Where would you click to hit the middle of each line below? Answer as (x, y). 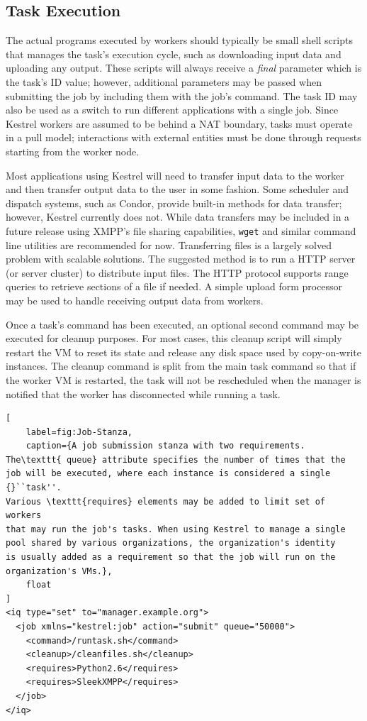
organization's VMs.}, (59, 571)
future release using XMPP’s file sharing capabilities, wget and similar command (181, 230)
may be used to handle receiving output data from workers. (135, 300)
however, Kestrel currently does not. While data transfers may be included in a (178, 217)
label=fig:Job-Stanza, (79, 432)
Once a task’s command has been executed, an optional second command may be (182, 324)
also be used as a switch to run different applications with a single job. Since (172, 110)
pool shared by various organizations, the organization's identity (171, 543)
